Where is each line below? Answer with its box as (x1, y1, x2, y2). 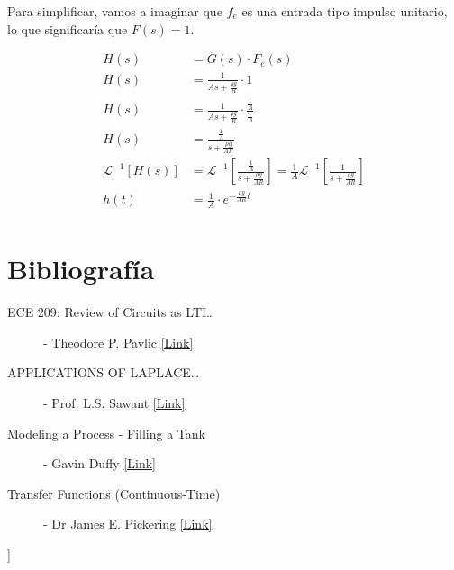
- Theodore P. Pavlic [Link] (43, 332, 194, 351)
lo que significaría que (7, 19, 128, 38)
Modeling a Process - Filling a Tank (7, 423, 205, 442)
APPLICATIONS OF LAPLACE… (7, 363, 200, 382)
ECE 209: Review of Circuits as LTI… (7, 303, 215, 321)
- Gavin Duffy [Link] (43, 454, 156, 473)
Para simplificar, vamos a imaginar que (7, 2, 222, 20)
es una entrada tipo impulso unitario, (241, 2, 448, 20)
